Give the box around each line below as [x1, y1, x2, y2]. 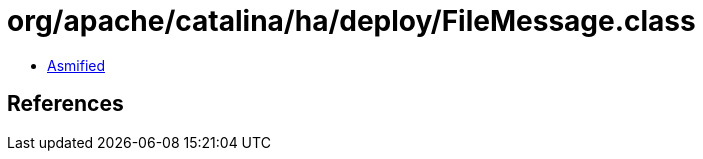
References [7, 91, 124, 117]
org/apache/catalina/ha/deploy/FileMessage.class [7, 4, 696, 38]
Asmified [47, 56, 106, 74]
